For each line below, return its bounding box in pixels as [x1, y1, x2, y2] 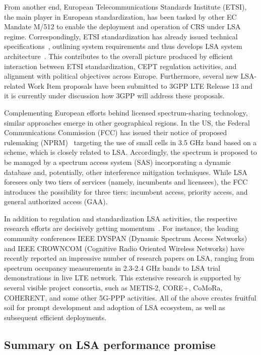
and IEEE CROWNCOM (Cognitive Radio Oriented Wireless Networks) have [4, 243, 244, 253]
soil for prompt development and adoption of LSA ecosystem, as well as [4, 302, 225, 313]
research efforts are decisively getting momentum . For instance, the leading [4, 223, 239, 233]
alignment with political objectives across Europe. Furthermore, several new [4, 71, 238, 81]
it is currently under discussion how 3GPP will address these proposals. [4, 90, 225, 101]
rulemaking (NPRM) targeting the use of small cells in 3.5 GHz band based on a [4, 137, 257, 147]
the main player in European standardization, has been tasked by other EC [4, 11, 237, 22]
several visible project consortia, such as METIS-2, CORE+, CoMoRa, [4, 282, 223, 293]
